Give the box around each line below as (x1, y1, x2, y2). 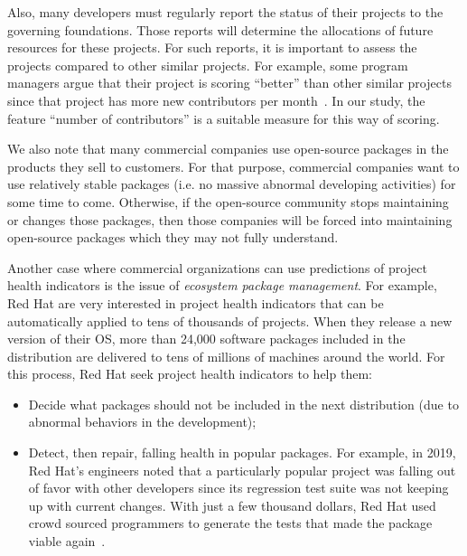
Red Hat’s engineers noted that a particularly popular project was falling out (28, 460, 456, 479)
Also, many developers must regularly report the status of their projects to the (7, 3, 444, 21)
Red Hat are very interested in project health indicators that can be (7, 293, 384, 312)
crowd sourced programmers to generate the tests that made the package (28, 514, 433, 532)
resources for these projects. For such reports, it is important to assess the (7, 38, 417, 57)
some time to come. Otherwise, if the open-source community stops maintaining (7, 192, 449, 211)
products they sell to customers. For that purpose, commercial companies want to (7, 156, 460, 175)
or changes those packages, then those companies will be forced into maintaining (7, 210, 453, 229)
